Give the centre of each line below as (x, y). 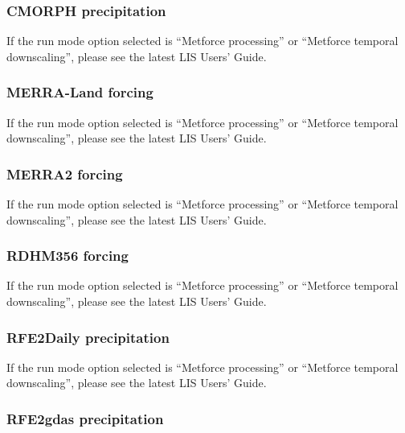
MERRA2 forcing (65, 173)
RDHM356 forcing (67, 256)
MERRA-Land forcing (80, 92)
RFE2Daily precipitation (88, 337)
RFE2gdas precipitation (85, 418)
